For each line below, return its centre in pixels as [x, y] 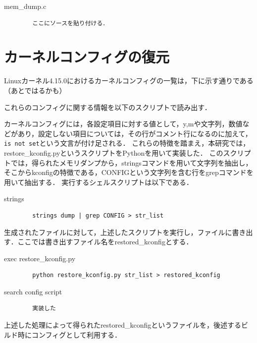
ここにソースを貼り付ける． [71, 23]
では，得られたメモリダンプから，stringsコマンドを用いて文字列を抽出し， [131, 162]
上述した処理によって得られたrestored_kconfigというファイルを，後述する [123, 325]
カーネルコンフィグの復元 [87, 57]
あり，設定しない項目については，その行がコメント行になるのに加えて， [135, 133]
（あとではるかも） [35, 90]
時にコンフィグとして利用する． [69, 334]
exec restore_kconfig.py [40, 258]
